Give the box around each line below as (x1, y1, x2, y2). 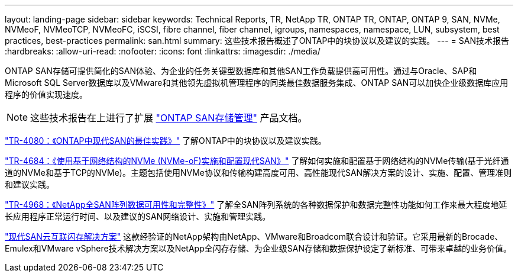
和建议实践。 (5, 179, 54, 189)
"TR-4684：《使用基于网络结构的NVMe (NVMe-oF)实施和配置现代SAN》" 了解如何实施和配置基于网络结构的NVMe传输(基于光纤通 (5, 156, 509, 166)
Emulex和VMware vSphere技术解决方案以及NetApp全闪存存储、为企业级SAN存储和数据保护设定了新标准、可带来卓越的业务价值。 (5, 243, 511, 253)
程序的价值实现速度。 (5, 89, 88, 99)
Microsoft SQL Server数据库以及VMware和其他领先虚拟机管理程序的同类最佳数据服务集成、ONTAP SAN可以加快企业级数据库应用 (5, 78, 509, 88)
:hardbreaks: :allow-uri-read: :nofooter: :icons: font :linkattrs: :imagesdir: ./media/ (5, 46, 320, 56)
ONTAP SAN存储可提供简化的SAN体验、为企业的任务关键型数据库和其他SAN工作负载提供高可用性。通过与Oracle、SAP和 (5, 66, 477, 76)
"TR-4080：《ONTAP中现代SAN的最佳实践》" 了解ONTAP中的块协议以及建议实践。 (5, 136, 326, 146)
